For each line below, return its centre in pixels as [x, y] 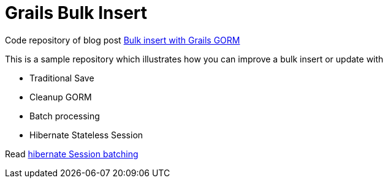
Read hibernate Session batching [72, 154]
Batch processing [65, 116]
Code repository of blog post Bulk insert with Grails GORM [123, 40]
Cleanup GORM [61, 97]
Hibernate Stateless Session [86, 135]
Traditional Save [62, 78]
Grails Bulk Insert [76, 13]
